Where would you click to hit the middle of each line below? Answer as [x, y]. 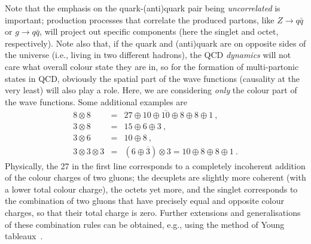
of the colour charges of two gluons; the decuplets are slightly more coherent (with [155, 177]
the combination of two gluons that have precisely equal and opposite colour [144, 201]
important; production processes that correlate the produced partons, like [140, 19]
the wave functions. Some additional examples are [96, 101]
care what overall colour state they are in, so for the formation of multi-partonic [152, 66]
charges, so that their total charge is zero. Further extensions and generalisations [153, 213]
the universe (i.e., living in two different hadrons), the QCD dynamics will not [148, 55]
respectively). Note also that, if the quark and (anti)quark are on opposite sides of [155, 43]
